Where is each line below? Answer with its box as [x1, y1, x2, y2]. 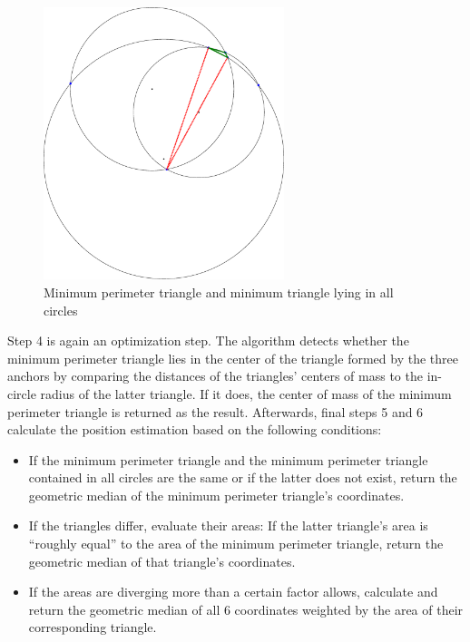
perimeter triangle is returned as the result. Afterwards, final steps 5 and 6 [7, 402, 424, 421]
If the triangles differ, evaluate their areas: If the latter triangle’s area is [28, 516, 428, 535]
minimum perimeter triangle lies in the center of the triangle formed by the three [7, 348, 458, 367]
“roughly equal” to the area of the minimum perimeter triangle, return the [28, 534, 444, 553]
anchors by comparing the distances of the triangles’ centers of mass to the [7, 366, 423, 385]
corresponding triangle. [28, 618, 157, 637]
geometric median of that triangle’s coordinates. [28, 551, 296, 570]
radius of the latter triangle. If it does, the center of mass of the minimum [40, 384, 452, 403]
